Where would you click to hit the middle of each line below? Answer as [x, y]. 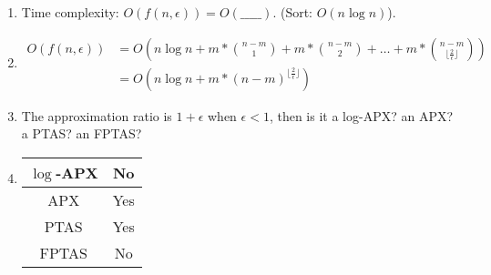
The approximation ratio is [97, 115]
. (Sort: [293, 12]
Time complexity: [70, 12]
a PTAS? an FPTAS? [82, 133]
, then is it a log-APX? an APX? [361, 115]
